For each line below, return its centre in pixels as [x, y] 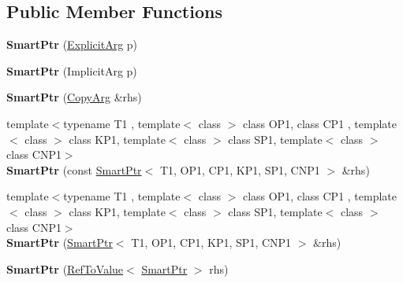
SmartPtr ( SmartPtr [60, 243]
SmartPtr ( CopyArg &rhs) [74, 97]
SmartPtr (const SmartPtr [74, 169]
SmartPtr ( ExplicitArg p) [72, 44]
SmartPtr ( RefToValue [65, 268]
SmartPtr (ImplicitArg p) [72, 70]
